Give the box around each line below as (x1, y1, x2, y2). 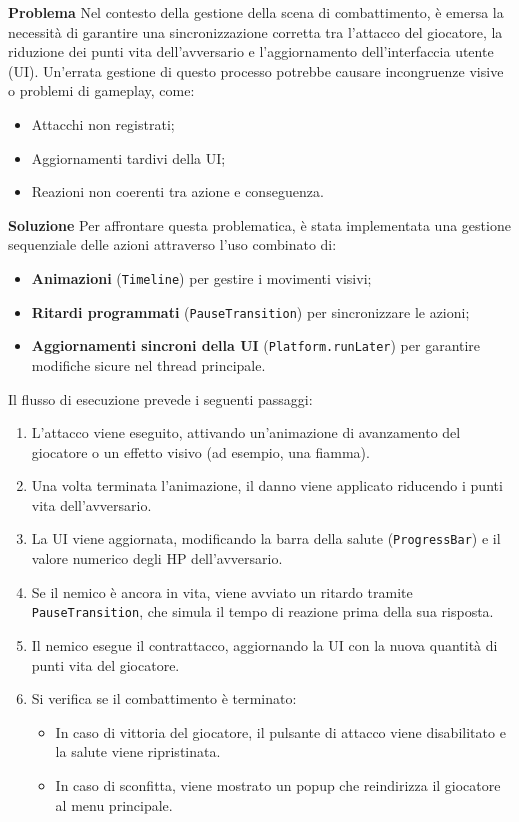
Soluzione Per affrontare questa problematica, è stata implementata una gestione (8, 214, 511, 235)
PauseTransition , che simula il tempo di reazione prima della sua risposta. (31, 601, 494, 622)
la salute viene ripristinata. (55, 741, 221, 762)
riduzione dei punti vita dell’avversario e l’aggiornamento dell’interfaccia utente (8, 41, 494, 62)
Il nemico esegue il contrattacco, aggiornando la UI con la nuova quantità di (31, 634, 498, 655)
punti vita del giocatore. (31, 654, 180, 675)
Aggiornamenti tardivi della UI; (31, 147, 226, 168)
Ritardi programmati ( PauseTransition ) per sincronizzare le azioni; (31, 301, 470, 322)
